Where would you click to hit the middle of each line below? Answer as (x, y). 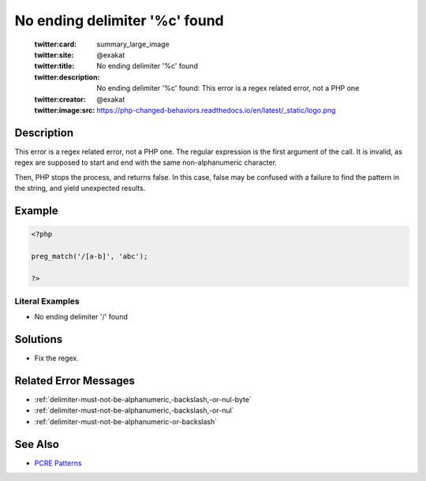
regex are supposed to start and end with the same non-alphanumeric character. (146, 162)
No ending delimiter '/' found (81, 317)
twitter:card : (56, 44)
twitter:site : (54, 54)
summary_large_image (133, 44)
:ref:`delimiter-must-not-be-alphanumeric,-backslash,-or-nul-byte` (143, 400)
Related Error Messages (75, 380)
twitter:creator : (60, 99)
